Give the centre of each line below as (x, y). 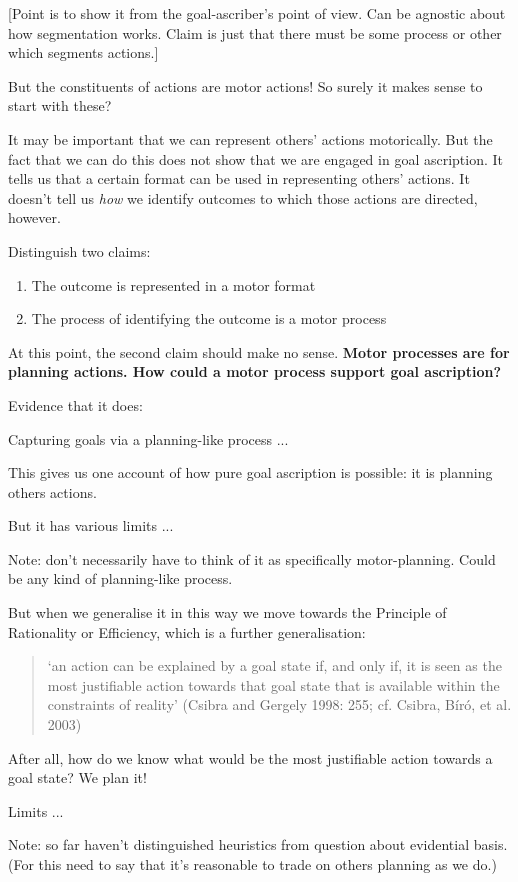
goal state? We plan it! (77, 777)
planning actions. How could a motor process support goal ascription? (255, 371)
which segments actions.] (83, 52)
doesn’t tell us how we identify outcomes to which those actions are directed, (243, 197)
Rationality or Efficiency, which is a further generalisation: (187, 631)
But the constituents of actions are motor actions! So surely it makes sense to (245, 85)
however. (34, 217)
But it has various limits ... (91, 525)
